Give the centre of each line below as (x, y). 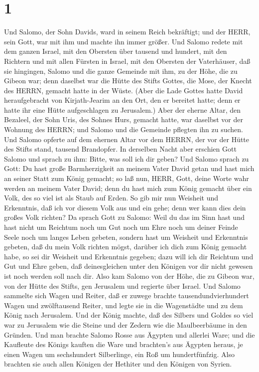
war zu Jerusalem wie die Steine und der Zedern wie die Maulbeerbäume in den (126, 324)
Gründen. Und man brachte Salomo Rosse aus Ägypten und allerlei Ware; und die (129, 334)
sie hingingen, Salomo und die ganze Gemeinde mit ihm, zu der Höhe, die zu (121, 71)
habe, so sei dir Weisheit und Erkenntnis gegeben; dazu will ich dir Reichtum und (129, 256)
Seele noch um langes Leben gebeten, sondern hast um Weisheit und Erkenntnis (126, 237)
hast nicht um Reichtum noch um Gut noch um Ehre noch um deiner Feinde (121, 227)
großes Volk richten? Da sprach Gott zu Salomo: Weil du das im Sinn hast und (124, 217)
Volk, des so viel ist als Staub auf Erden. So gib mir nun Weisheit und (111, 198)
